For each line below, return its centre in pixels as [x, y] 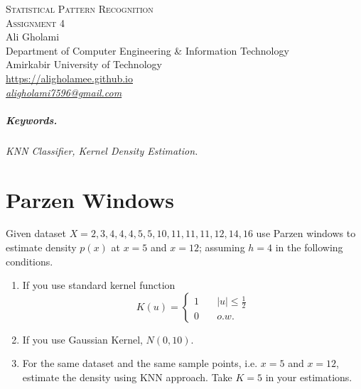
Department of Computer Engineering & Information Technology [147, 50]
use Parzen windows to [306, 233]
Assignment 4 [35, 22]
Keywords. [32, 120]
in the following [309, 247]
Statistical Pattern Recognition [80, 9]
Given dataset [36, 233]
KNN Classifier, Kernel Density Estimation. [102, 150]
